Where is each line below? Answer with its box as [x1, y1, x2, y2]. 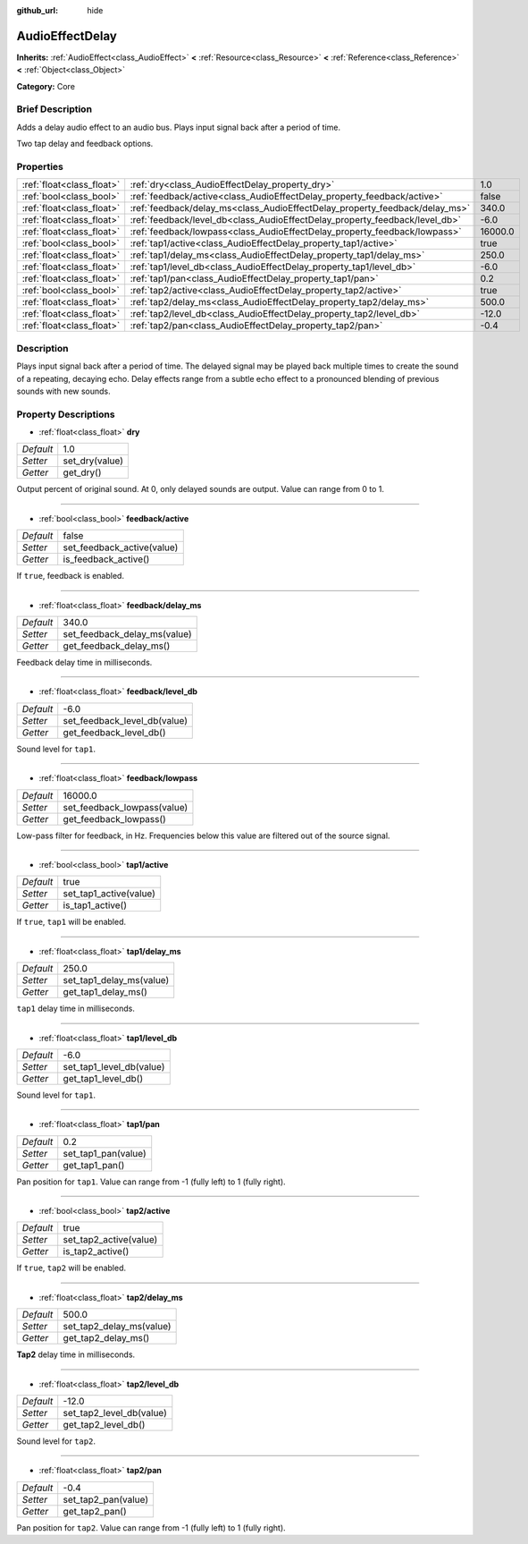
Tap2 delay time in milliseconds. [16, 1349, 136, 1360]
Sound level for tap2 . [16, 1436, 96, 1446]
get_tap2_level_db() [63, 1419, 146, 1431]
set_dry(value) [63, 454, 124, 467]
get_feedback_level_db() [63, 725, 166, 738]
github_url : [16, 5, 58, 15]
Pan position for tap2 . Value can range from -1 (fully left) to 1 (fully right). [16, 1522, 286, 1533]
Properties [16, 160, 64, 173]
